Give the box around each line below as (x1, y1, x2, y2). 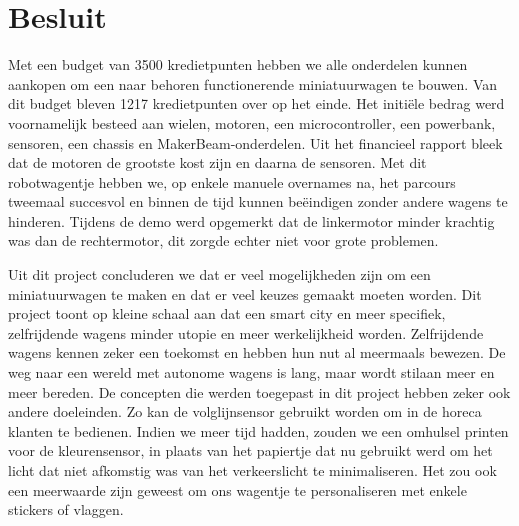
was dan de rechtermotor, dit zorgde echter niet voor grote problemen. (8, 230, 439, 251)
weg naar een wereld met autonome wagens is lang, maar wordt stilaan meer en (8, 362, 495, 383)
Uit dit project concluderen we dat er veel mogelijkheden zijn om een (8, 264, 431, 285)
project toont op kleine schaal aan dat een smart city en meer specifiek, (8, 303, 446, 324)
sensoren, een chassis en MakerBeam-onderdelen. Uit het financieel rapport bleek (8, 132, 503, 153)
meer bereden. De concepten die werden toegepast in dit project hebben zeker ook (8, 381, 511, 402)
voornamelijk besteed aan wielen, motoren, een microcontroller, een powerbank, (8, 112, 496, 133)
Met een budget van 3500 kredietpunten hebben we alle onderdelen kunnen (8, 54, 468, 75)
